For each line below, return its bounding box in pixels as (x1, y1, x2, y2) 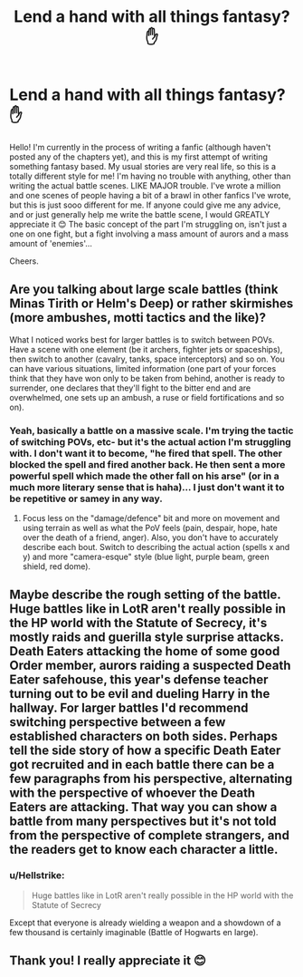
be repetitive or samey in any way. (9, 492, 163, 505)
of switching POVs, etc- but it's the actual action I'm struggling (9, 435, 291, 448)
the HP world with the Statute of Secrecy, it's (9, 615, 268, 631)
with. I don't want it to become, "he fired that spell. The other (9, 447, 283, 459)
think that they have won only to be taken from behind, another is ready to (9, 372, 285, 383)
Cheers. (9, 256, 39, 266)
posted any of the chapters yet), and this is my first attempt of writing (9, 151, 269, 162)
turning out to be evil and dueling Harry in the (9, 686, 270, 701)
